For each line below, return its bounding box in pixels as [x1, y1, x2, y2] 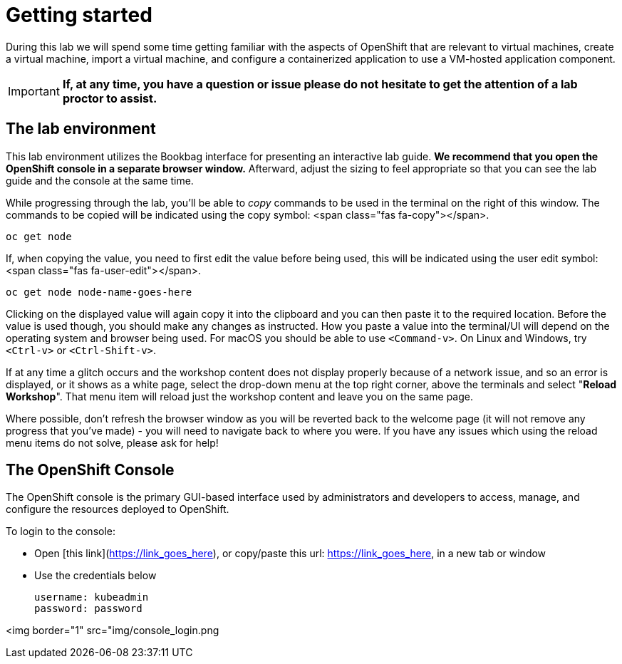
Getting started [6, 3, 152, 27]
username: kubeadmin [34, 591, 149, 603]
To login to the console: [6, 525, 116, 538]
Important [8, 83, 60, 98]
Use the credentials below [34, 569, 157, 582]
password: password [34, 603, 142, 615]
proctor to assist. [62, 90, 157, 105]
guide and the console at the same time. [6, 174, 194, 187]
